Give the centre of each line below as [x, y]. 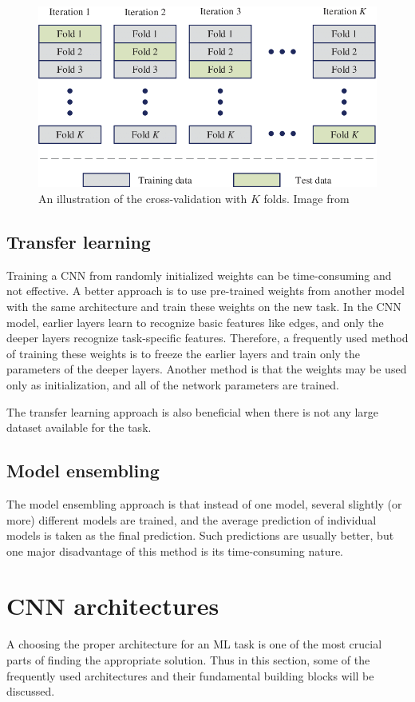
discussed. [31, 691]
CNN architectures [113, 606]
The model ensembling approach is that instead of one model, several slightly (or [204, 503]
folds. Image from [306, 198]
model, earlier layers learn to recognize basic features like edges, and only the [195, 322]
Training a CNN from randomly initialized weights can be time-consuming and [199, 275]
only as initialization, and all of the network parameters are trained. [173, 384]
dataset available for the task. [79, 427]
